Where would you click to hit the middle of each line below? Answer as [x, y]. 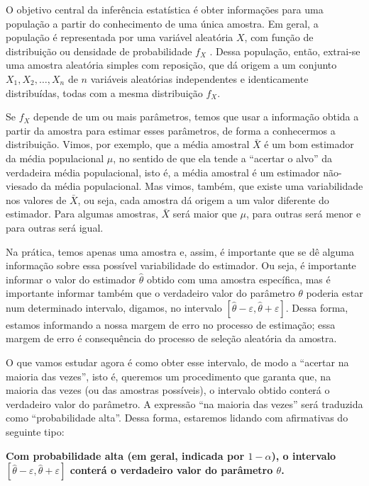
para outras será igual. [55, 227]
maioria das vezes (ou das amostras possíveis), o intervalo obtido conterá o [168, 390]
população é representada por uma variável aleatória [120, 37]
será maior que [205, 214]
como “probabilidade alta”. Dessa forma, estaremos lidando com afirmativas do [177, 418]
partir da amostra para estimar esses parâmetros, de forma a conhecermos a [171, 130]
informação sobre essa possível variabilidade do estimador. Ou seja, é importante [181, 265]
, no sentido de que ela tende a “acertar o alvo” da [223, 158]
